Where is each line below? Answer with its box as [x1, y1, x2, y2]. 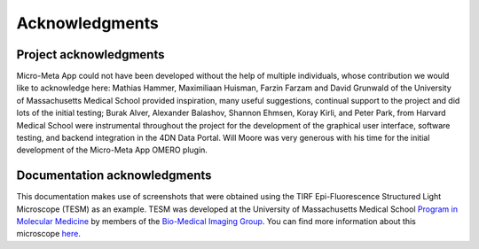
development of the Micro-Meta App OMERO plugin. [16, 144, 208, 155]
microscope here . [16, 229, 82, 239]
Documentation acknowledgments [16, 168, 212, 183]
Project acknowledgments [16, 47, 165, 62]
